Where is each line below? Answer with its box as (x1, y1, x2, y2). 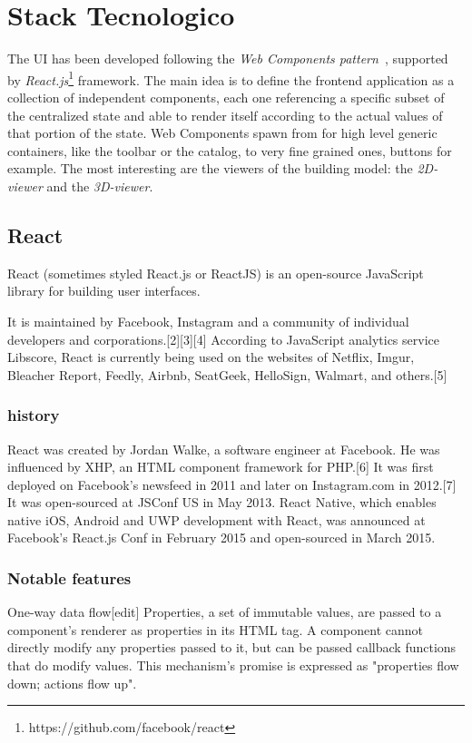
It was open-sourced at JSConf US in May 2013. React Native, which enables (7, 493, 437, 512)
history (7, 404, 60, 426)
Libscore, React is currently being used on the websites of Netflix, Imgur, (7, 347, 415, 367)
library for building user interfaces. (7, 281, 201, 300)
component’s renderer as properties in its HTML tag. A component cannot (7, 620, 424, 639)
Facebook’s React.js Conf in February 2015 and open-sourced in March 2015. (7, 528, 436, 547)
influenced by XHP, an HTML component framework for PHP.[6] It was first (7, 457, 434, 476)
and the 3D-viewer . (46, 176, 153, 195)
